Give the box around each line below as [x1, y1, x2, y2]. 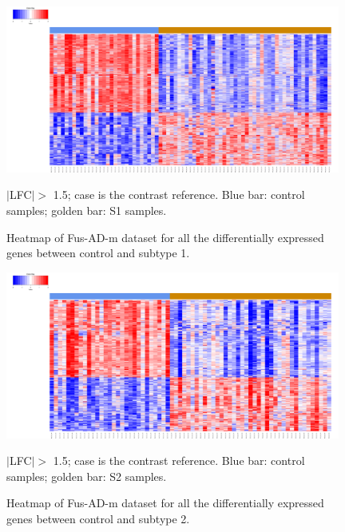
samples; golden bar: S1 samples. [6, 202, 167, 219]
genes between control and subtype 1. [6, 244, 190, 261]
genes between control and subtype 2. [6, 510, 190, 527]
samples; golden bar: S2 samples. [6, 467, 167, 484]
